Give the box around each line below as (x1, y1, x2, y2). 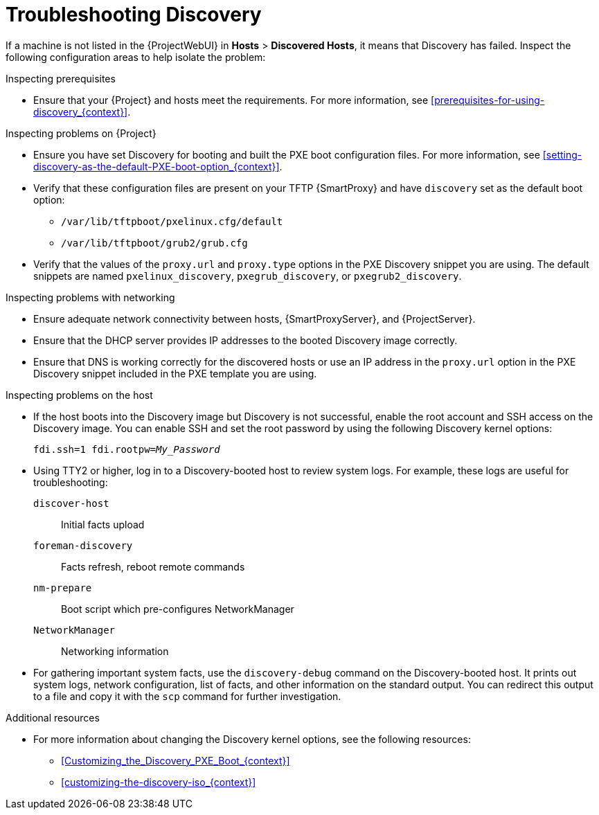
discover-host (33, 497, 109, 509)
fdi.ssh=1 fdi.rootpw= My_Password (33, 443, 220, 455)
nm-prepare (33, 582, 92, 593)
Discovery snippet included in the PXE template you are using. (33, 367, 317, 379)
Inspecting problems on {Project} (6, 127, 157, 139)
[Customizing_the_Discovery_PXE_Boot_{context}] (61, 754, 290, 767)
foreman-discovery (33, 539, 133, 551)
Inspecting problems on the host (6, 388, 153, 401)
